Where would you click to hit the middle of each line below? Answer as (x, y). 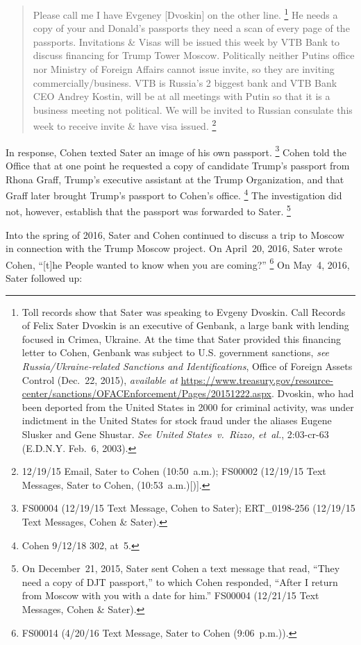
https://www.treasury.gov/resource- (257, 379)
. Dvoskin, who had (312, 393)
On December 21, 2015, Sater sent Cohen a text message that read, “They (181, 568)
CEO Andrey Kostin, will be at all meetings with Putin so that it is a (182, 96)
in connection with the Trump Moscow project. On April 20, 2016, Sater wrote (174, 248)
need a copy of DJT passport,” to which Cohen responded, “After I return (180, 581)
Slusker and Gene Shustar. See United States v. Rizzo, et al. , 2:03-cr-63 (175, 434)
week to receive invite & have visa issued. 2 (125, 125)
